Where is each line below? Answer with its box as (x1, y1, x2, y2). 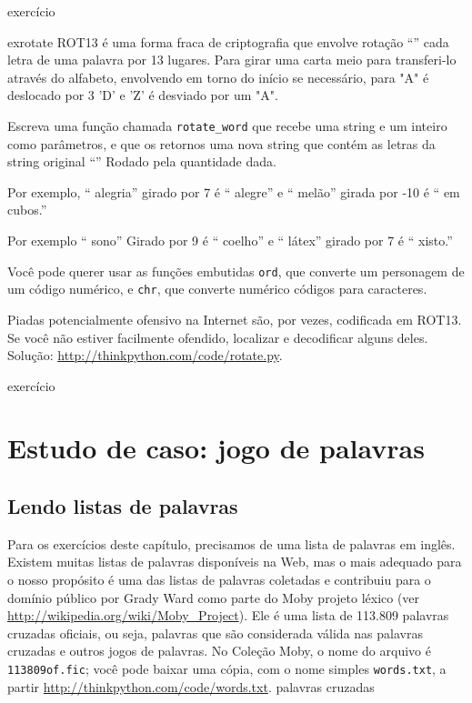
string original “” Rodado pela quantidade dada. (7, 152, 276, 171)
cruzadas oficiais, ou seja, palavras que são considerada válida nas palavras (7, 623, 423, 642)
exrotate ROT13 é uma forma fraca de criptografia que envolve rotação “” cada (7, 32, 449, 51)
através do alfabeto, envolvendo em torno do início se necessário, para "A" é (7, 67, 429, 86)
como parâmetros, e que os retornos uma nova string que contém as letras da (7, 134, 436, 153)
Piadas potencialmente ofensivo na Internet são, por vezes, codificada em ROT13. (7, 309, 462, 328)
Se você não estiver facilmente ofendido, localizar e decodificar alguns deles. (7, 327, 428, 346)
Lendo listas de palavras (7, 492, 238, 520)
